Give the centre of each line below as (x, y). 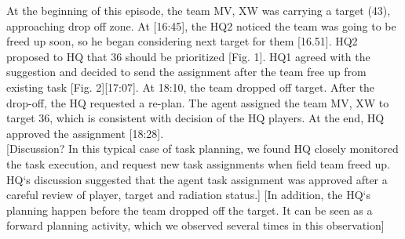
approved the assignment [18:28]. (85, 133)
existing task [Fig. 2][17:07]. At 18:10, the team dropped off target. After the (191, 87)
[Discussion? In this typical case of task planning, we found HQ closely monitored (202, 148)
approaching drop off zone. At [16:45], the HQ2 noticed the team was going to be (201, 25)
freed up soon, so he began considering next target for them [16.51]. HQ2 (182, 41)
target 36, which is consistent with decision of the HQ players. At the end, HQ (195, 118)
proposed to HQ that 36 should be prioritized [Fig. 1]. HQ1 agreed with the (188, 56)
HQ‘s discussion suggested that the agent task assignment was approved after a (197, 179)
